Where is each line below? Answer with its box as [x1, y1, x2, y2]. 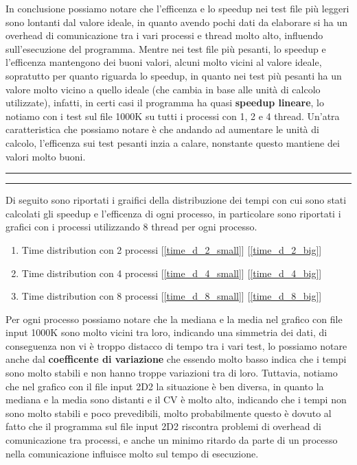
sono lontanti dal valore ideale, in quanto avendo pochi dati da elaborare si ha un [5, 14, 348, 29]
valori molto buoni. [5, 149, 86, 163]
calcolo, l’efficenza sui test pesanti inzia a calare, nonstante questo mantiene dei [5, 135, 340, 150]
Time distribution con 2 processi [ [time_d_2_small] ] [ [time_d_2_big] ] [21, 242, 322, 257]
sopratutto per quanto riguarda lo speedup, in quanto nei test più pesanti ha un [5, 68, 342, 82]
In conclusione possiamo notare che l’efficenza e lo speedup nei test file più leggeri [5, 1, 349, 15]
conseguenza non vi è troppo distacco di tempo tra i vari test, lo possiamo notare [5, 338, 347, 353]
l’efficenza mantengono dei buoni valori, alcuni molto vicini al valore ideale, [5, 55, 322, 69]
